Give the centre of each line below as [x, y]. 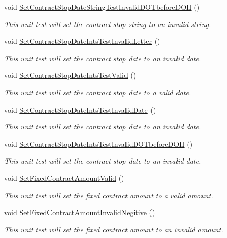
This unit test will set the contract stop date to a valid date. [98, 92]
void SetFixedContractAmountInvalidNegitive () [80, 212]
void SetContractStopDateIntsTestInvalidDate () [80, 109]
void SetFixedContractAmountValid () [64, 178]
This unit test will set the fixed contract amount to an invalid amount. [114, 229]
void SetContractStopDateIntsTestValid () [70, 75]
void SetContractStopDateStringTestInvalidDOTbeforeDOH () [102, 7]
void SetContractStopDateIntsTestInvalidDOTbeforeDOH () [98, 143]
